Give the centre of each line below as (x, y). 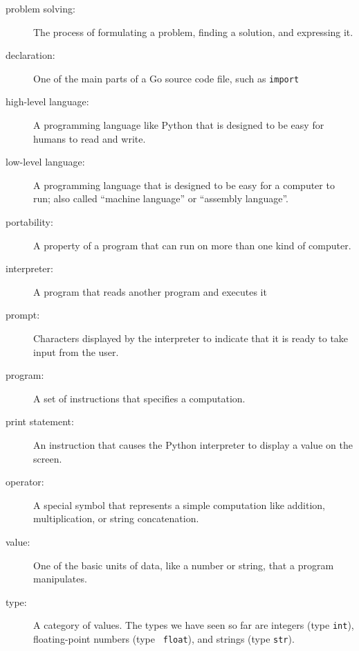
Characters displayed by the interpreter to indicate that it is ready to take (191, 338)
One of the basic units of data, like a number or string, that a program (184, 565)
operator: (25, 482)
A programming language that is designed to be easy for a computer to (184, 185)
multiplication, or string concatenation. (116, 518)
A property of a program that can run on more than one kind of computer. (192, 245)
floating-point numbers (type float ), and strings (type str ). (164, 638)
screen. (48, 458)
